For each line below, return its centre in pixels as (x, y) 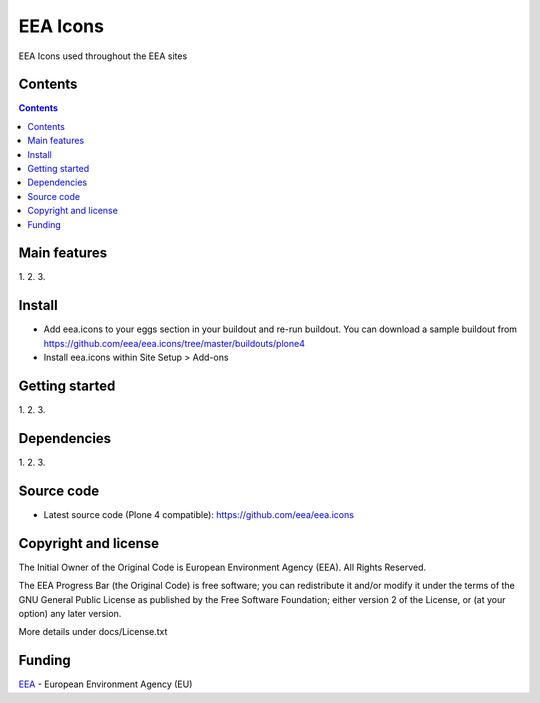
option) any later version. (70, 613)
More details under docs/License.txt (93, 632)
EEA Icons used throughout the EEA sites (103, 56)
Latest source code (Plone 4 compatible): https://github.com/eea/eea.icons (199, 514)
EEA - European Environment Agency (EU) (105, 684)
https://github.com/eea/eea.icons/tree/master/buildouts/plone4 (174, 343)
